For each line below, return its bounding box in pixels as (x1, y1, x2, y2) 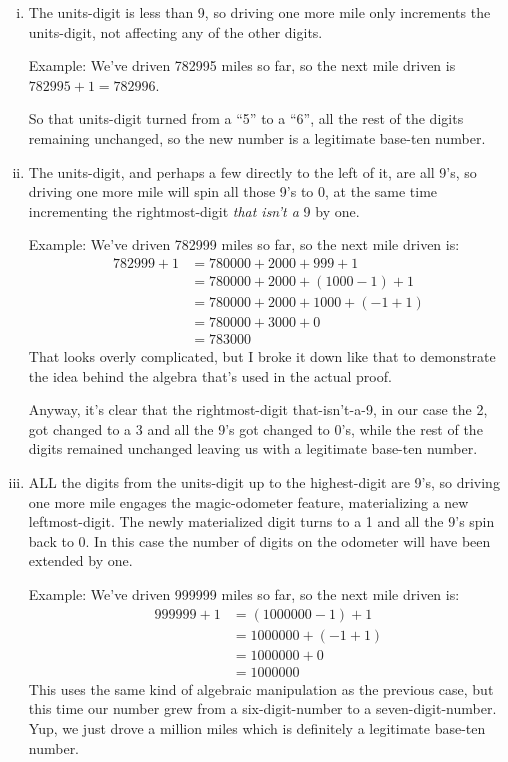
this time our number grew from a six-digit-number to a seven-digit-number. (28, 698, 497, 719)
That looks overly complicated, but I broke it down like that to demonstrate (28, 346, 496, 367)
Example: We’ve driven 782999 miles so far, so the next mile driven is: (28, 234, 460, 255)
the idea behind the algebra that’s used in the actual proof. (28, 365, 392, 386)
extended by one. (28, 550, 133, 571)
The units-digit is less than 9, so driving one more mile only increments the (28, 2, 491, 22)
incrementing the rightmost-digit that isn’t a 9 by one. (28, 200, 360, 221)
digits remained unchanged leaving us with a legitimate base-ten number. (28, 438, 478, 459)
